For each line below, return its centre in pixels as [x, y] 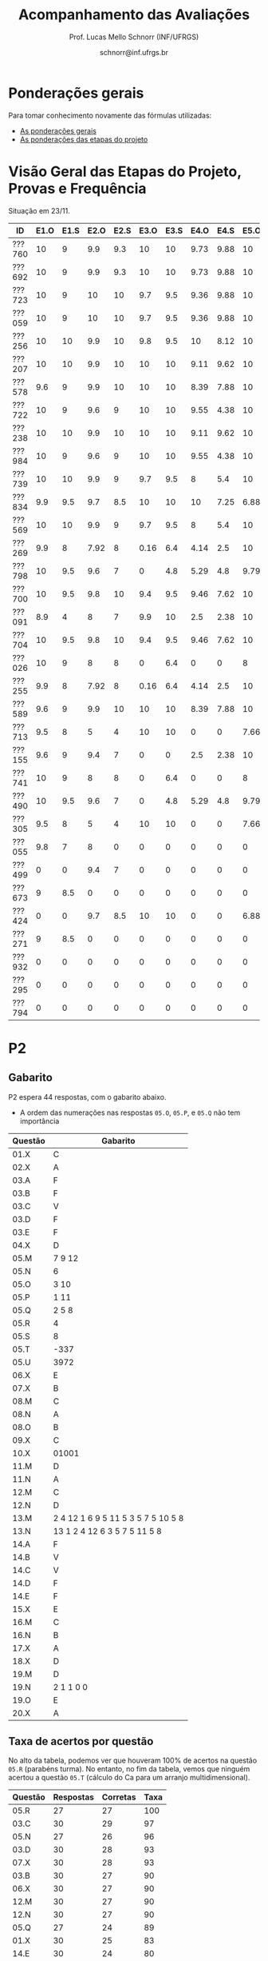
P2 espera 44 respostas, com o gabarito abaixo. [87, 1096]
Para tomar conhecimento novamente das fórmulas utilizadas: [110, 115]
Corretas [119, 1797]
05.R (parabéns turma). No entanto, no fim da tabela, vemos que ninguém [129, 1769]
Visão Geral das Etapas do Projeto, [125, 172]
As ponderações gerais [58, 130]
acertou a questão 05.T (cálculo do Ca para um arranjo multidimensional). [129, 1778]
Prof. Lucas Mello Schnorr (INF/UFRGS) [134, 37]
